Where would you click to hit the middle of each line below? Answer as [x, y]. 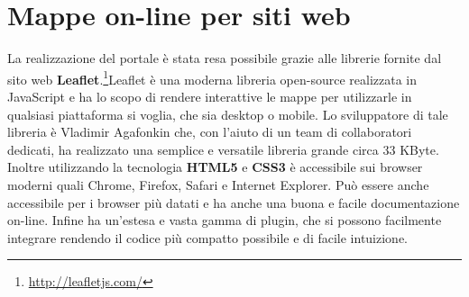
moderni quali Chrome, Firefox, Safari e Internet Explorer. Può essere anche [218, 184]
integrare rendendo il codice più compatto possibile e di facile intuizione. [208, 237]
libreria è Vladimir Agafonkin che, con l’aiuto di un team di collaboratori [210, 132]
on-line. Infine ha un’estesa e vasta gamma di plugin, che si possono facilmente [225, 220]
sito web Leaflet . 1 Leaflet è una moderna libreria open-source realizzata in [212, 77]
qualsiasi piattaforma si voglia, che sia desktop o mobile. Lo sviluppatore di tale [228, 114]
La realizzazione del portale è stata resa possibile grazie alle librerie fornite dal [225, 58]
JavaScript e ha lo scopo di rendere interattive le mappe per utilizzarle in [210, 96]
